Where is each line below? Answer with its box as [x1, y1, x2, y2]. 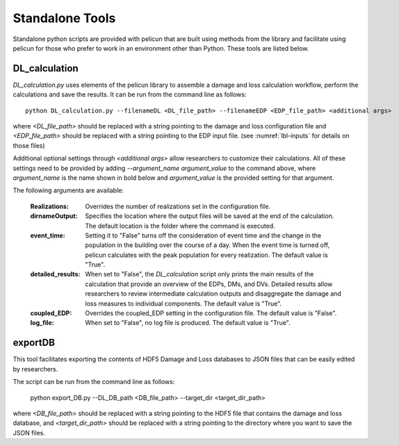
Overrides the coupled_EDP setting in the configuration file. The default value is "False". [85, 309, 337, 317]
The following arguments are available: [13, 186, 124, 194]
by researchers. [13, 364, 58, 373]
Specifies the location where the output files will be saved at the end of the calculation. [85, 212, 334, 220]
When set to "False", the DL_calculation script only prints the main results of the [85, 270, 314, 278]
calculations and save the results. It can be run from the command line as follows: [13, 90, 247, 99]
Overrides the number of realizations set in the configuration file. [85, 202, 271, 210]
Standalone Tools [13, 10, 116, 26]
